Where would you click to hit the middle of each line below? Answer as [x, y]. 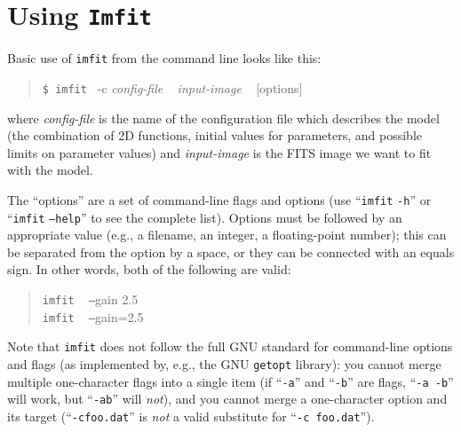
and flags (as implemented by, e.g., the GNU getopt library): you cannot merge [224, 364]
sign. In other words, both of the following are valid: [149, 269]
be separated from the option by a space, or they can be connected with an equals [231, 251]
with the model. [50, 170]
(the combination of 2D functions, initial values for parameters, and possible [215, 135]
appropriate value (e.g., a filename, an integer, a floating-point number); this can [227, 235]
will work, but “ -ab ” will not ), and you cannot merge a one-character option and [227, 399]
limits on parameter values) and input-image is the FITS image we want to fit [219, 152]
